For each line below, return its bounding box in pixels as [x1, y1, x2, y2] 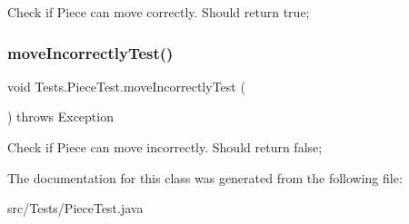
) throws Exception [7, 107, 114, 126]
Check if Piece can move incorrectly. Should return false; [7, 138, 323, 156]
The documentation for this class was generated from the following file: [7, 168, 403, 187]
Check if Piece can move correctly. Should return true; [7, 3, 310, 21]
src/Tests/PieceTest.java [7, 199, 144, 218]
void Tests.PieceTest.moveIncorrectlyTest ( [7, 76, 245, 95]
